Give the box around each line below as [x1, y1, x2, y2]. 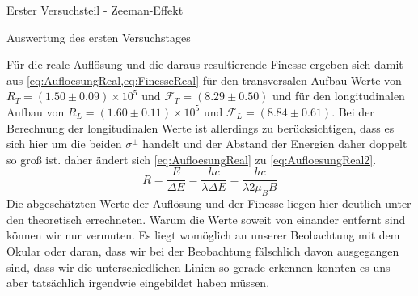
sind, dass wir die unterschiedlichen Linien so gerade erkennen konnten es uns [6, 258, 391, 275]
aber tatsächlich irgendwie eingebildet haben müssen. [6, 274, 270, 291]
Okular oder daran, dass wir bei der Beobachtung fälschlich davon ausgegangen [6, 242, 399, 259]
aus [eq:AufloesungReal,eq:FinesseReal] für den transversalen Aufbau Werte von [6, 71, 402, 88]
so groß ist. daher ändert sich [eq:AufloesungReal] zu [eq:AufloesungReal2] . [6, 150, 377, 167]
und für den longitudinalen [272, 87, 405, 104]
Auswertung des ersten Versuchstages [6, 28, 191, 45]
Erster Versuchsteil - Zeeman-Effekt [6, 2, 184, 18]
